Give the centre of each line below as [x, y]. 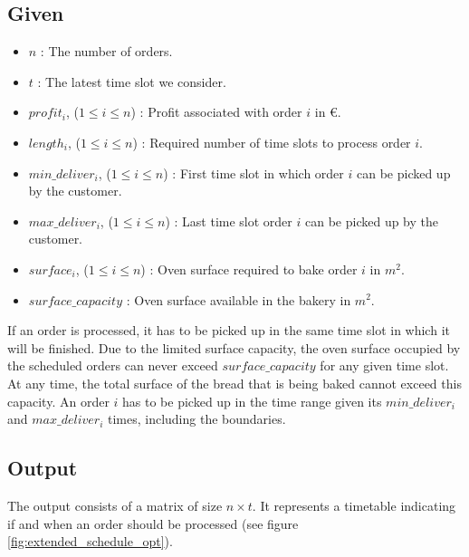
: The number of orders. [106, 51]
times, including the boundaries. [196, 419]
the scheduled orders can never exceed [113, 365]
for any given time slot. [384, 365]
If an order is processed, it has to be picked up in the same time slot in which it [229, 330]
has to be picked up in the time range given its [252, 401]
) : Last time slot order [229, 221]
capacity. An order [58, 401]
